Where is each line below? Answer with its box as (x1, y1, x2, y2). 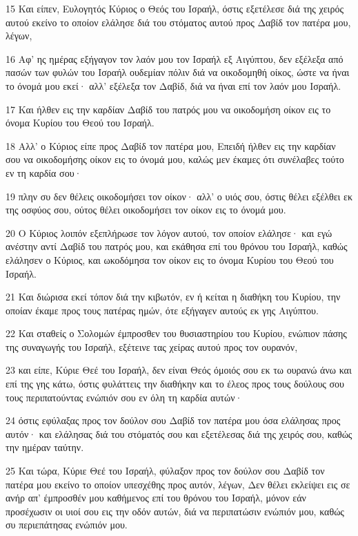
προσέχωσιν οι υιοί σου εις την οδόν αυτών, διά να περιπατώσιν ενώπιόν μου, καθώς (6, 504, 344, 518)
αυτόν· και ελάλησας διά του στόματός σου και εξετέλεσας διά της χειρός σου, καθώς (6, 426, 352, 441)
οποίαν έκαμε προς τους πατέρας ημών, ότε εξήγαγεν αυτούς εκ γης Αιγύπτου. (6, 303, 319, 317)
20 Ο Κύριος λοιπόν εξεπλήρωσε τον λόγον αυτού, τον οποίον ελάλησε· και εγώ (6, 225, 332, 240)
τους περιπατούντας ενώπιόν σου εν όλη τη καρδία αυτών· (6, 390, 243, 404)
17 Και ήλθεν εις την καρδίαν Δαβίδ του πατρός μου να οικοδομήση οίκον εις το (6, 102, 331, 116)
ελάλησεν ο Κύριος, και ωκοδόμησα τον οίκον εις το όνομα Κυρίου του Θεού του (6, 252, 334, 267)
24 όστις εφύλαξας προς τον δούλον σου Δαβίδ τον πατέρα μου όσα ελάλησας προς (6, 413, 341, 428)
